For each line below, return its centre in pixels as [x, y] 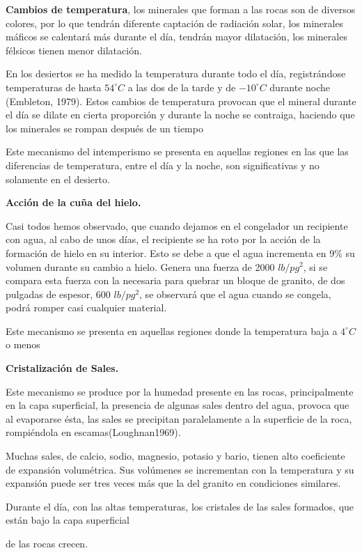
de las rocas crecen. [47, 543]
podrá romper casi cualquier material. [86, 307]
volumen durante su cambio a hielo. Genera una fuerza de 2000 [140, 266]
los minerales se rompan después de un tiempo [104, 128]
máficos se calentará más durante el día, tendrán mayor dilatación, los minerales [176, 37]
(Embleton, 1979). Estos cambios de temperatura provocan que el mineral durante [181, 101]
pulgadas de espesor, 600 [58, 294]
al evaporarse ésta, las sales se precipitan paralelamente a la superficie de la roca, [179, 418]
